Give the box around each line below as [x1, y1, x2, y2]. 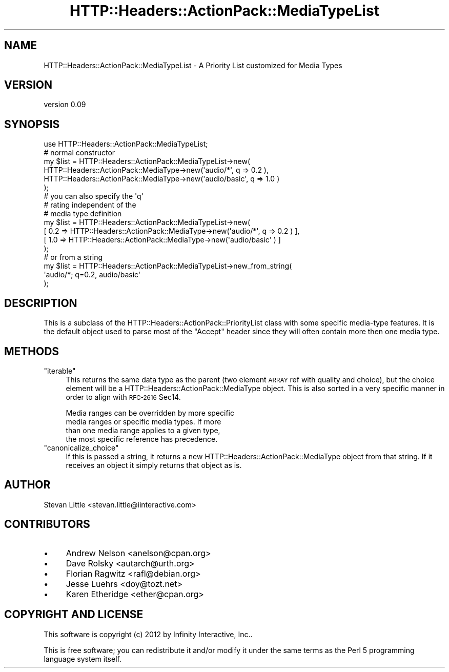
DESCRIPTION [4, 296, 77, 310]
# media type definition [44, 209, 122, 218]
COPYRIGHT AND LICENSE [4, 608, 144, 621]
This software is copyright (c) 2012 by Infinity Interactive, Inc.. [44, 629, 253, 639]
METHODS [4, 344, 59, 358]
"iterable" [44, 366, 76, 375]
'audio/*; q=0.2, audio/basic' [44, 270, 141, 279]
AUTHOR [4, 478, 51, 492]
